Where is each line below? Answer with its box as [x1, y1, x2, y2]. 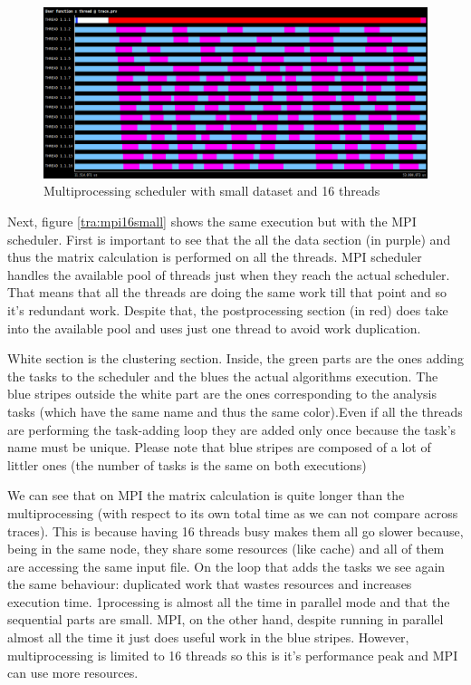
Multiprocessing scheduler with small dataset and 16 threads [43, 181, 380, 200]
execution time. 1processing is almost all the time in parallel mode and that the [7, 592, 450, 611]
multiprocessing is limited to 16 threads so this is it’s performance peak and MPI [7, 645, 458, 664]
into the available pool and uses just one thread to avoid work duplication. [7, 318, 421, 337]
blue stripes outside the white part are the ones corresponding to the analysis [7, 384, 437, 403]
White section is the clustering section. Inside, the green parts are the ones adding [7, 349, 464, 368]
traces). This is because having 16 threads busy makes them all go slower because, [7, 521, 464, 540]
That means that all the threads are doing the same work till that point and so [7, 283, 447, 302]
